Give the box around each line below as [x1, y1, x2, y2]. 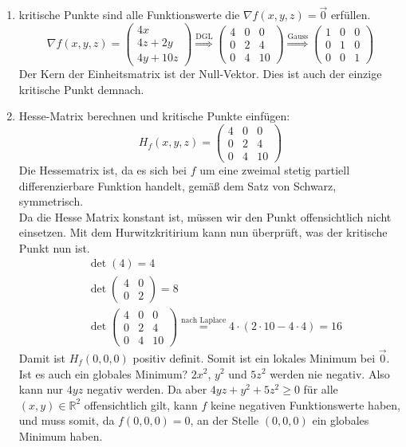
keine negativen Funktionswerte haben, [211, 396, 400, 413]
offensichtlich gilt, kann [84, 396, 198, 413]
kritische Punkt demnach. [18, 80, 144, 97]
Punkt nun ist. [18, 239, 90, 256]
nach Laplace [181, 316, 227, 325]
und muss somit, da [18, 412, 115, 429]
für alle [303, 381, 338, 398]
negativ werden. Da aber [86, 381, 207, 398]
